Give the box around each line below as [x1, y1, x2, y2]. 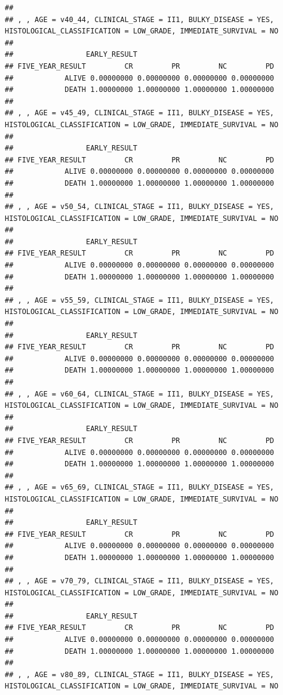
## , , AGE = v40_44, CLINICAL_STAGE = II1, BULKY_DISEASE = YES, [5, 15, 275, 24]
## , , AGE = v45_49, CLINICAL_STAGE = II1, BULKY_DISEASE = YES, [5, 109, 275, 118]
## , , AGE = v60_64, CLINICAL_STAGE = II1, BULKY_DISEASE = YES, [5, 389, 275, 398]
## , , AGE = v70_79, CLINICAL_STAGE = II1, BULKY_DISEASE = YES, [5, 577, 275, 586]
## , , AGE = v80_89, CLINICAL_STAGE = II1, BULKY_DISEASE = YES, [5, 670, 275, 679]
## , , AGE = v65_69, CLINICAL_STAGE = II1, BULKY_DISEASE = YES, [5, 483, 275, 492]
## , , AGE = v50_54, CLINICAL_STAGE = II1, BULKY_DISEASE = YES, [5, 202, 275, 211]
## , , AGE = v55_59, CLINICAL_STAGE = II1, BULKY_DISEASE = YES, [5, 296, 275, 305]
